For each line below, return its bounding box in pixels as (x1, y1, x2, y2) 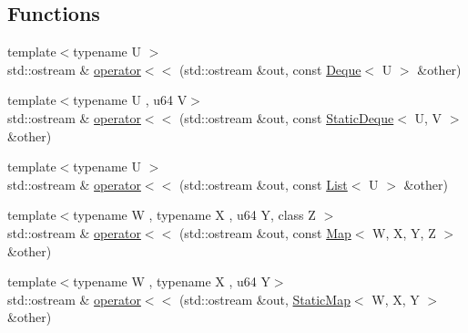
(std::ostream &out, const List (178, 174, 348, 193)
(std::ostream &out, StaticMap (178, 289, 351, 308)
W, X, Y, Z (372, 223, 436, 242)
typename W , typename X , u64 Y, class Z (73, 205, 316, 224)
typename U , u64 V (73, 90, 188, 109)
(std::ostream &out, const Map (178, 223, 351, 242)
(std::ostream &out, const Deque (178, 59, 361, 78)
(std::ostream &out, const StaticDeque (178, 108, 394, 127)
